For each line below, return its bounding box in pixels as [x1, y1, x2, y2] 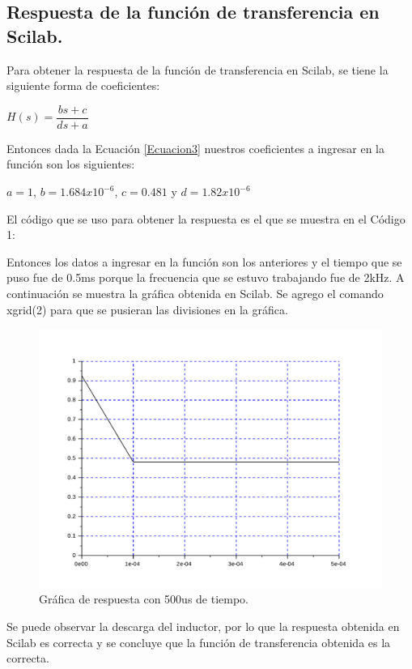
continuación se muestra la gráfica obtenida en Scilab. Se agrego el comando [6, 285, 384, 301]
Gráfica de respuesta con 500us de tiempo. [39, 590, 248, 607]
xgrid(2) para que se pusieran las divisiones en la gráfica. [6, 300, 288, 317]
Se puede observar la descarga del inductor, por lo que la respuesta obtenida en [6, 618, 400, 635]
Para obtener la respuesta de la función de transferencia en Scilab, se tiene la [6, 61, 389, 78]
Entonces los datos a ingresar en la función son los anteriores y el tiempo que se [6, 253, 402, 270]
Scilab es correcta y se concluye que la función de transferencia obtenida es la [6, 633, 391, 650]
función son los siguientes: [6, 156, 135, 173]
